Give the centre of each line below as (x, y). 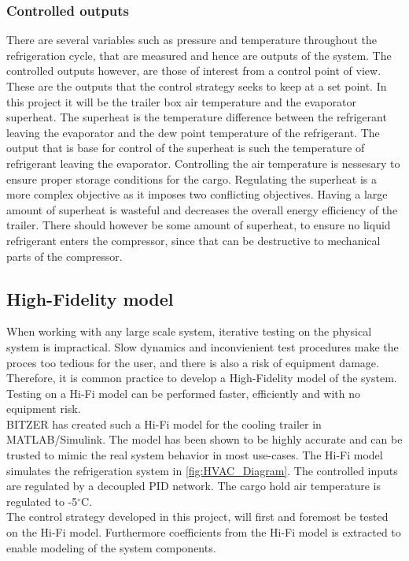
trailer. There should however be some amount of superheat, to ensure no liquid (199, 225)
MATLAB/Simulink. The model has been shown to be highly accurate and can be (204, 439)
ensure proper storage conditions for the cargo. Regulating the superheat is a (192, 178)
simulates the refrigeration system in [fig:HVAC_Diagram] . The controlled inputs (202, 470)
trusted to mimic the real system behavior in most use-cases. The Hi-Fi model (195, 455)
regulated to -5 (42, 501)
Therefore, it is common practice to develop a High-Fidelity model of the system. (202, 378)
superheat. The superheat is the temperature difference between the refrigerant (197, 117)
